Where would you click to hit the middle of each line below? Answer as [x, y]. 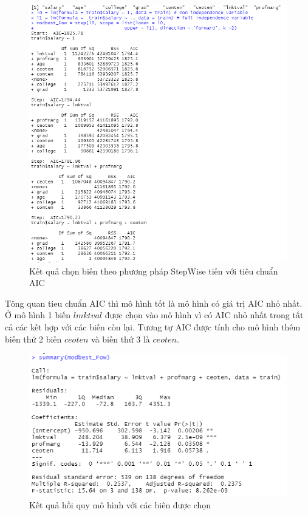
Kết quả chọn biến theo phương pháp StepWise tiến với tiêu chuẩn [154, 271]
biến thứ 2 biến [33, 339]
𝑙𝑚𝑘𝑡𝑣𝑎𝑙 [87, 316]
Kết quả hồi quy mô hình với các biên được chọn [120, 505]
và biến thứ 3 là [121, 339]
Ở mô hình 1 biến [38, 315]
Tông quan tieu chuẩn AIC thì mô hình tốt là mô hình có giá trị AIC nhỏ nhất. [154, 303]
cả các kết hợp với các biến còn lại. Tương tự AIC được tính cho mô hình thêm [153, 326]
